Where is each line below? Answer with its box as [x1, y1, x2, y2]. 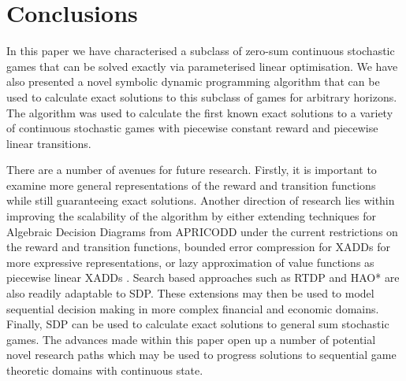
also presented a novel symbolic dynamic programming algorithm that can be [6, 73, 380, 90]
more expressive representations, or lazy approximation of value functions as [6, 253, 374, 270]
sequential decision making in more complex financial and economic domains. [6, 300, 379, 316]
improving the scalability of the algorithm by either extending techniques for [6, 208, 376, 224]
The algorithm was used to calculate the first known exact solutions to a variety [6, 104, 393, 120]
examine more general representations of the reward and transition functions [6, 176, 376, 193]
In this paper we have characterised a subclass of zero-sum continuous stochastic [6, 43, 395, 59]
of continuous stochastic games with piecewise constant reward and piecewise [6, 120, 378, 136]
